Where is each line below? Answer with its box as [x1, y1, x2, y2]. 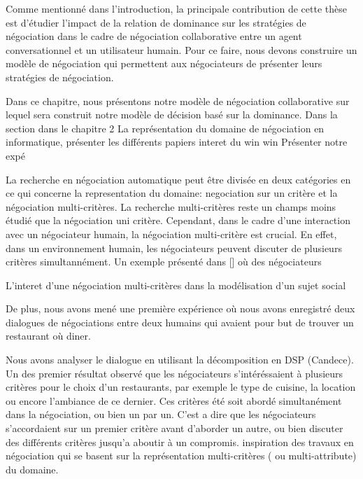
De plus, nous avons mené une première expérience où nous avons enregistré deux [6, 301, 355, 316]
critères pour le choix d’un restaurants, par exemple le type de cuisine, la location [6, 380, 356, 394]
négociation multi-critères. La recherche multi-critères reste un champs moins [6, 199, 336, 214]
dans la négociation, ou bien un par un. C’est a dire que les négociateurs [6, 407, 316, 422]
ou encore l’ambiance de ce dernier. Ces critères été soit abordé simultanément [6, 393, 342, 408]
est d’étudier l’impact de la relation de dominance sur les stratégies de [6, 15, 306, 29]
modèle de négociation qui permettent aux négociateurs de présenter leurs [6, 56, 322, 71]
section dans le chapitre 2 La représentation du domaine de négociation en [6, 120, 325, 135]
